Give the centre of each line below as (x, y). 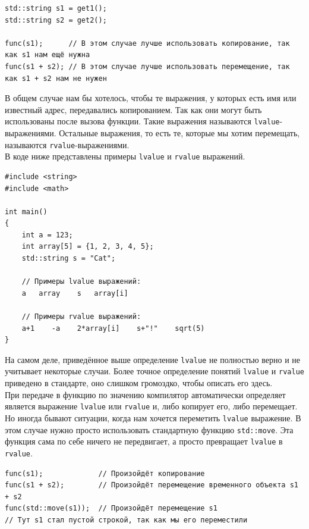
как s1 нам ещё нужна (48, 55)
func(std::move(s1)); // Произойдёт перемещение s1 (111, 508)
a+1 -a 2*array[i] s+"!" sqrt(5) (113, 328)
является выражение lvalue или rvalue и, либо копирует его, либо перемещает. (151, 406)
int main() (26, 212)
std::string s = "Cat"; (69, 259)
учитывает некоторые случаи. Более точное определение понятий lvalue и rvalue (154, 371)
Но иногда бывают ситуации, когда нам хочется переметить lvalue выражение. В (153, 417)
